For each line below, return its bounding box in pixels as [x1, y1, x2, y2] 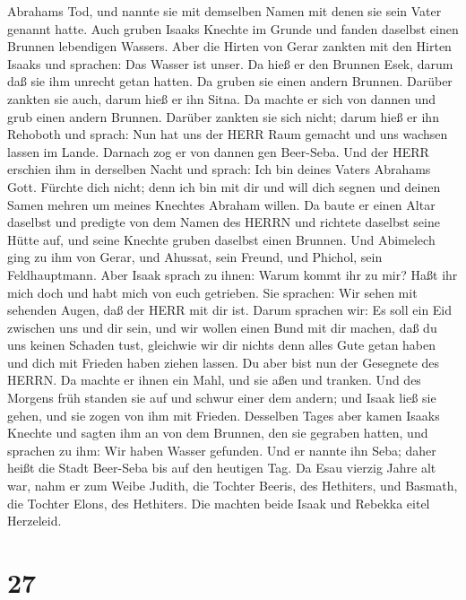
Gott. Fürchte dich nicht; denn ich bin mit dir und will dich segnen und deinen [7, 177, 441, 196]
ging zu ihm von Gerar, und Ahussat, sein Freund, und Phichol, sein [7, 248, 383, 266]
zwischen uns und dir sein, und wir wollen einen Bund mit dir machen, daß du [7, 317, 437, 336]
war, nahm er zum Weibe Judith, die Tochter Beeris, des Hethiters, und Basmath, [7, 476, 458, 495]
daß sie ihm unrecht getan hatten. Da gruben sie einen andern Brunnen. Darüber [7, 72, 453, 91]
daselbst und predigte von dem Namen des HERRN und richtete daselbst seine [7, 213, 440, 231]
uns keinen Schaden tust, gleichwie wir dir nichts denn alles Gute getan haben [7, 335, 436, 354]
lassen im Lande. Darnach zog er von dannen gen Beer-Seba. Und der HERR [7, 142, 429, 161]
